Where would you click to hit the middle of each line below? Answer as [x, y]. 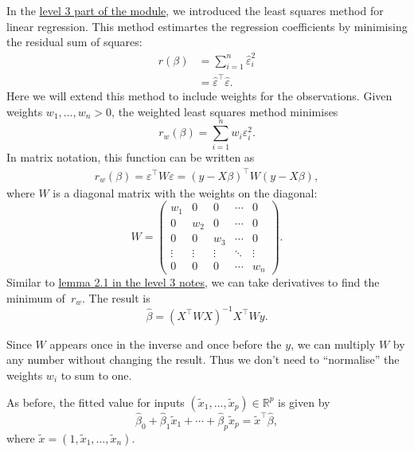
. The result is [116, 297]
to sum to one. [96, 375]
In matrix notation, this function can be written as [131, 157]
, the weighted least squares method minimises [225, 111]
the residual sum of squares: [74, 42]
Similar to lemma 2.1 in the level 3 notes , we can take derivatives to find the [193, 282]
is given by [304, 402]
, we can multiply [333, 344]
